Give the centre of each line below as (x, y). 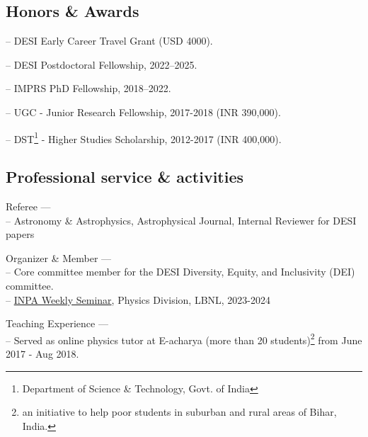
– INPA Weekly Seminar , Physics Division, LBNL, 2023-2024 (138, 299)
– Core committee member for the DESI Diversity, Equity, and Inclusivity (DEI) (180, 272)
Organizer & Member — (59, 257)
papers (20, 234)
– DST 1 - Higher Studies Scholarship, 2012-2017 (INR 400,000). (144, 137)
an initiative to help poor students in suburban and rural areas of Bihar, (179, 412)
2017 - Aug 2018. (42, 354)
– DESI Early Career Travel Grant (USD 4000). (109, 41)
